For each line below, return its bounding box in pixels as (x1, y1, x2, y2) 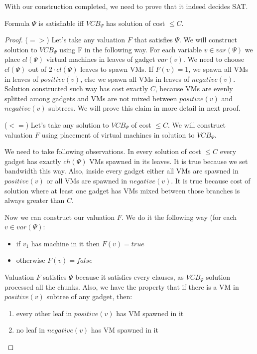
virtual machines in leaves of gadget (46, 54, 155, 64)
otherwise (16, 255, 45, 265)
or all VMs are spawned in (46, 175, 128, 185)
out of (28, 63, 47, 74)
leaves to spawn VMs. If (80, 63, 153, 74)
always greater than (4, 195, 65, 205)
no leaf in (16, 325, 45, 335)
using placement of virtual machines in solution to (41, 129, 195, 140)
